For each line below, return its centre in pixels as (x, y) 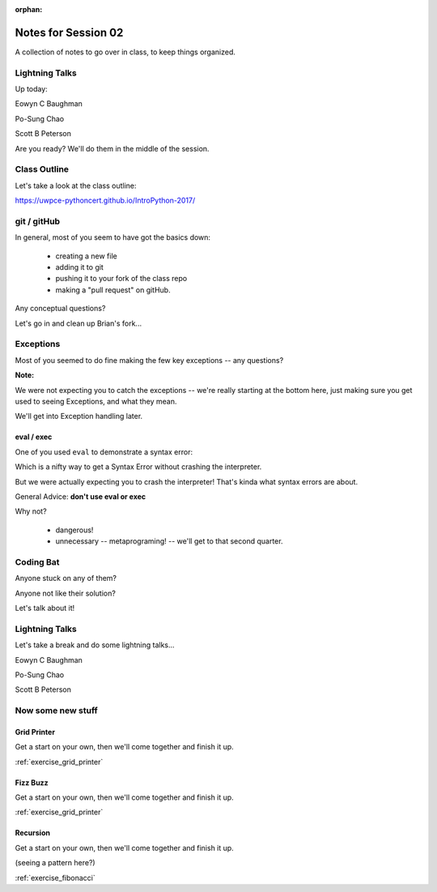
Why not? (31, 511)
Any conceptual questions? (60, 309)
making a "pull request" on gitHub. (113, 290)
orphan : (29, 9)
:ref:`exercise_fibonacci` (55, 877)
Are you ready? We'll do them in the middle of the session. (112, 148)
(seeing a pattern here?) (55, 863)
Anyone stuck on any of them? (66, 578)
